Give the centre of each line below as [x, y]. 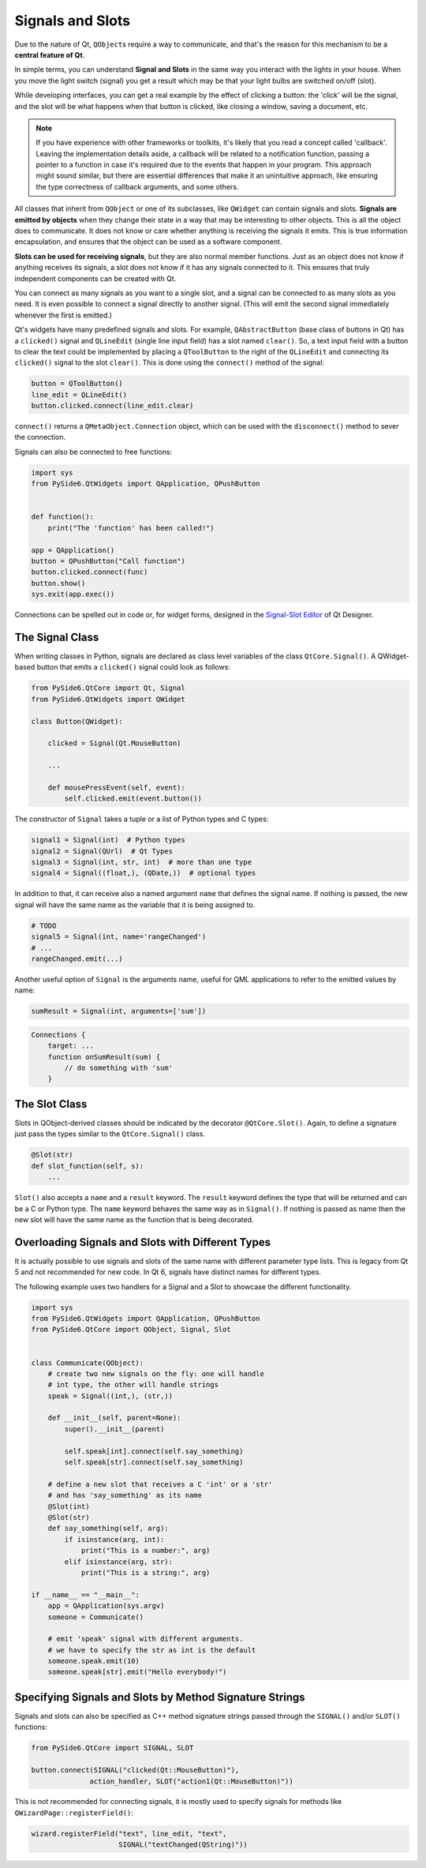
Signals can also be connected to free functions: [93, 452]
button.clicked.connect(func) [90, 572]
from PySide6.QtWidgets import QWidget [108, 699]
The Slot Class [51, 1104]
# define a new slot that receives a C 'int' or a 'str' [160, 1484]
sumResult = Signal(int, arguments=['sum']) [119, 1011]
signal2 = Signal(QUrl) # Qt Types [102, 851]
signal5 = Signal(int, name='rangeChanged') [119, 937]
